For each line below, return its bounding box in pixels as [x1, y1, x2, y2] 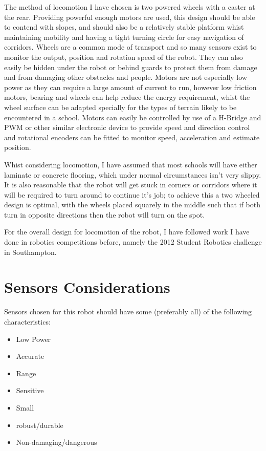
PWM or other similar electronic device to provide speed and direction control [4, 122, 250, 133]
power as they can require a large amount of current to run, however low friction [4, 81, 257, 92]
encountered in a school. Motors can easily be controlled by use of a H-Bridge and [4, 112, 261, 122]
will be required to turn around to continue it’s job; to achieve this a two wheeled [4, 189, 260, 200]
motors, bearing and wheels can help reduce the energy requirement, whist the [4, 92, 250, 102]
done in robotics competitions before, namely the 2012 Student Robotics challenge [4, 237, 262, 247]
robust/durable [16, 419, 63, 430]
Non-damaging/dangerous [16, 437, 97, 447]
